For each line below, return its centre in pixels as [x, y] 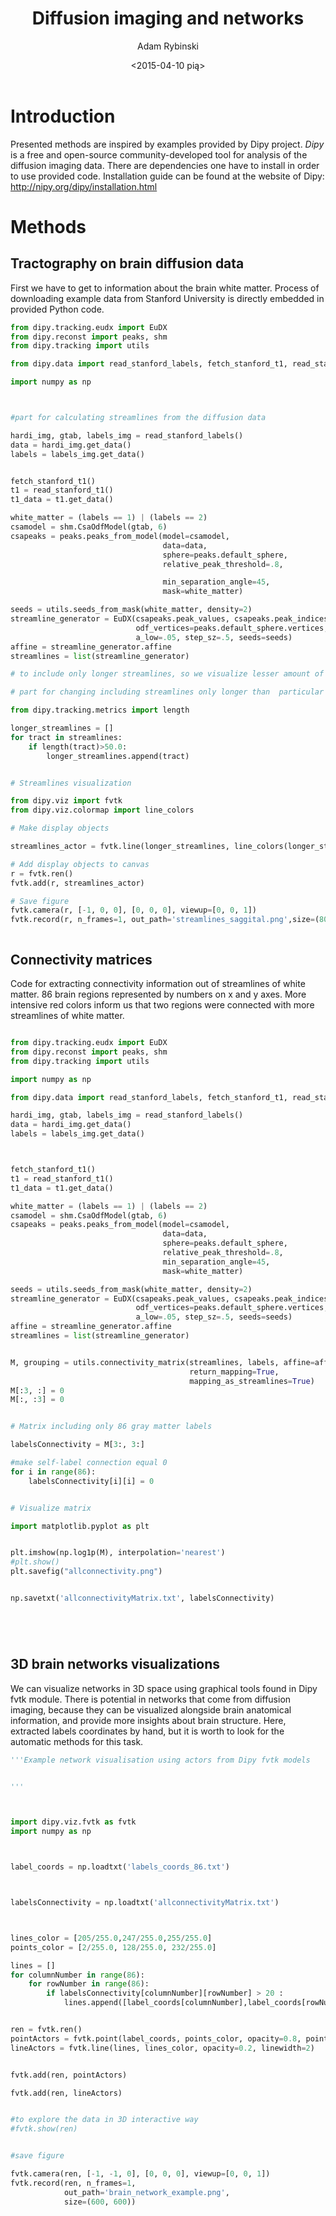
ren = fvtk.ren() [46, 2030]
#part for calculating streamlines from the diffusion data [138, 418]
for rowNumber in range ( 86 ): [89, 1984]
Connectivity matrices [81, 959]
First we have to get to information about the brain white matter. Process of [165, 288]
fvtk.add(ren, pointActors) [69, 2075]
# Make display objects [60, 828]
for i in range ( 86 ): [53, 1472]
